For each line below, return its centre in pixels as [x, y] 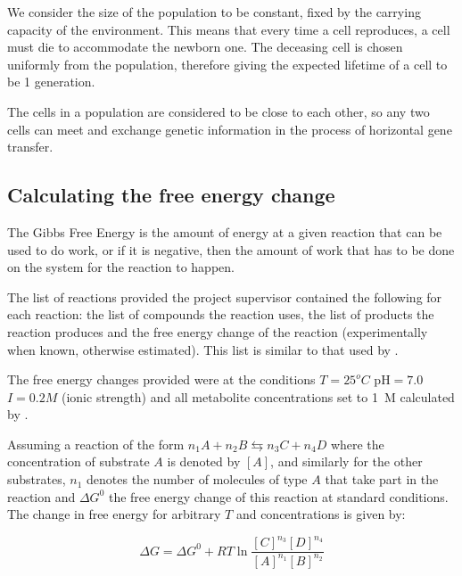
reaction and [41, 496]
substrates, [37, 479]
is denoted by [204, 461]
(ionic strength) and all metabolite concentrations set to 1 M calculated [258, 396]
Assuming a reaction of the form [96, 444]
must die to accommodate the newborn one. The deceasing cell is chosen [205, 47]
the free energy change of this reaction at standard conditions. [278, 496]
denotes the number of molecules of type [197, 479]
